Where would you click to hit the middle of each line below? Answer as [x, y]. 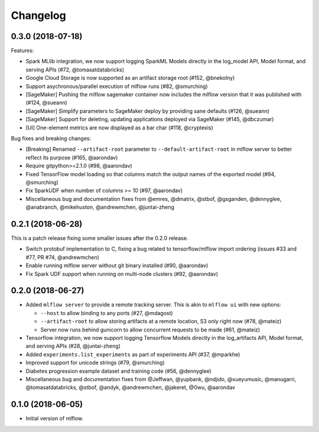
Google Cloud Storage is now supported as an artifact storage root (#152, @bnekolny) [130, 78]
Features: [22, 51]
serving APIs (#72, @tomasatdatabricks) [75, 69]
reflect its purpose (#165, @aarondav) [72, 157]
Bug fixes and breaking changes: [51, 138]
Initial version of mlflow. [55, 418]
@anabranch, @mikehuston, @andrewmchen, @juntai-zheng [100, 207]
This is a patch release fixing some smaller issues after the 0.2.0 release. [100, 238]
